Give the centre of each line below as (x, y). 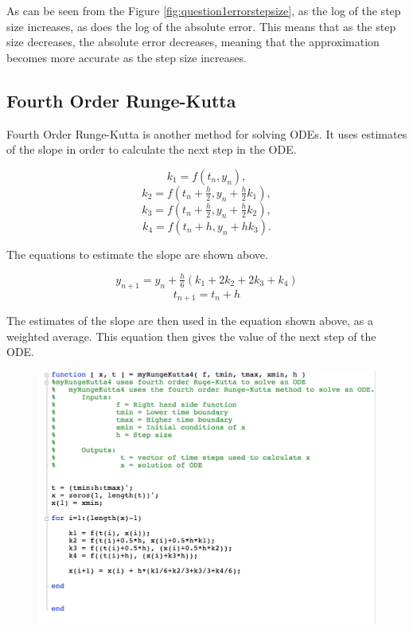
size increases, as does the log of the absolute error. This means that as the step (201, 26)
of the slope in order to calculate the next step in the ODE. (152, 149)
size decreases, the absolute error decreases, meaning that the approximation (193, 42)
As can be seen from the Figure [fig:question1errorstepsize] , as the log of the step (204, 10)
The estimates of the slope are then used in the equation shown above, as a (190, 321)
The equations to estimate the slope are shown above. (137, 254)
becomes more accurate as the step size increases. (127, 57)
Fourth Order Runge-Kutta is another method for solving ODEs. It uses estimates (207, 133)
